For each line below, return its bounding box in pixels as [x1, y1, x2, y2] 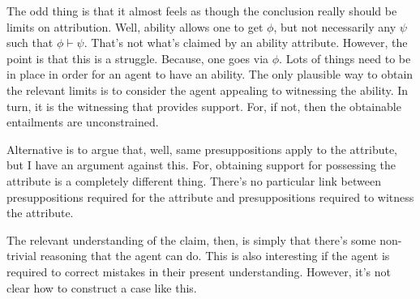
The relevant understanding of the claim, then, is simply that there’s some [6, 231, 376, 248]
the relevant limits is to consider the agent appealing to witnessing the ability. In [6, 81, 409, 98]
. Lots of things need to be [279, 49, 411, 66]
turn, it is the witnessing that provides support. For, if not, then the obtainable [6, 97, 401, 114]
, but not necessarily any [273, 18, 396, 35]
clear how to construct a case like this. [6, 279, 197, 296]
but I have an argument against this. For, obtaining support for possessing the [6, 156, 396, 173]
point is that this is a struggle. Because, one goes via [6, 49, 269, 66]
